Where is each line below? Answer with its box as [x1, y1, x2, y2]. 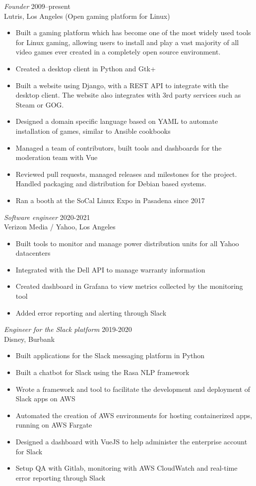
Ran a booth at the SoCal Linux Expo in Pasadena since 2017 [15, 195, 205, 205]
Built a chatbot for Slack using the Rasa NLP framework [15, 367, 190, 378]
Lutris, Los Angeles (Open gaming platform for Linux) [4, 10, 170, 21]
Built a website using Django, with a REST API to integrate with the [15, 80, 229, 90]
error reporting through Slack [15, 472, 106, 483]
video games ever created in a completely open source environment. [15, 47, 221, 57]
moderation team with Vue [15, 152, 98, 162]
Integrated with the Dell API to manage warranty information [15, 264, 205, 274]
